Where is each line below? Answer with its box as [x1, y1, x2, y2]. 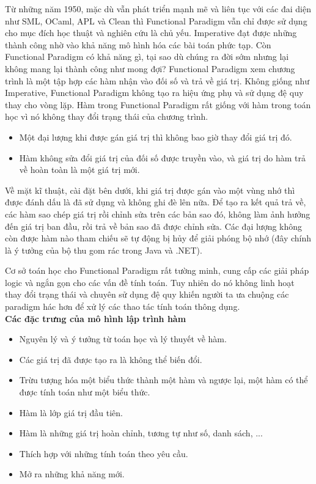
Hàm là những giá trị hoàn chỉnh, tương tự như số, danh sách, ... [19, 427, 263, 439]
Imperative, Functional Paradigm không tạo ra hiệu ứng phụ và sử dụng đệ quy [5, 86, 304, 99]
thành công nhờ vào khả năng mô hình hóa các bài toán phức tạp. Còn [5, 38, 271, 51]
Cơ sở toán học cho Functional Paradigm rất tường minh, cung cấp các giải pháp [5, 264, 309, 277]
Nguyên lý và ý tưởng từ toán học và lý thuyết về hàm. [19, 332, 227, 345]
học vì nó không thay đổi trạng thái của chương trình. [5, 110, 208, 123]
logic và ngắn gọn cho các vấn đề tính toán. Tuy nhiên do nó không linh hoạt [5, 276, 295, 288]
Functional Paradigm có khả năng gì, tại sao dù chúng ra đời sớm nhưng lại [5, 50, 289, 63]
